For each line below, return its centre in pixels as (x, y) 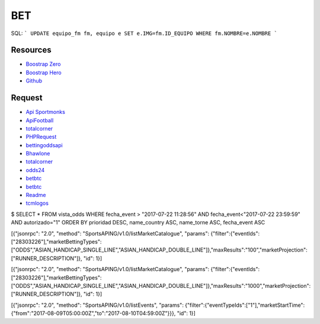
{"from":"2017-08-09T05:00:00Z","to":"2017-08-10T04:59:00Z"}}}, (93, 313)
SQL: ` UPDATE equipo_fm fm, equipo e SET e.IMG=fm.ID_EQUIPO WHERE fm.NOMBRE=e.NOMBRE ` (144, 33)
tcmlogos (37, 203)
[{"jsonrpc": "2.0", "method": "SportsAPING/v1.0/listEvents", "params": (97, 305)
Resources (31, 50)
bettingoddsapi (44, 145)
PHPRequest (41, 137)
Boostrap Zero (43, 64)
